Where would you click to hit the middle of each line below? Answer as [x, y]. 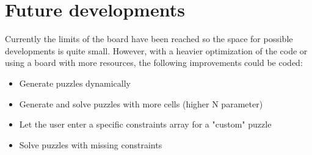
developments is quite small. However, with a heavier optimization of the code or [156, 50]
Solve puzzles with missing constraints [91, 144]
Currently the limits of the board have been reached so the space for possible [149, 39]
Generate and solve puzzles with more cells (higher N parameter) [141, 103]
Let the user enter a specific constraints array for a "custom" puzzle [145, 124]
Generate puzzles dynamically [75, 83]
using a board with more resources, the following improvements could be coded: [154, 63]
